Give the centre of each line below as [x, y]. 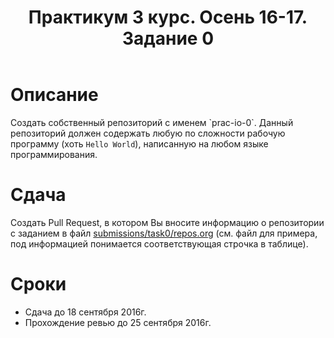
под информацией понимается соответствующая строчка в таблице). [159, 243]
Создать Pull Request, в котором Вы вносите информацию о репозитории [167, 222]
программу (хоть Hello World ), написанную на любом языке [139, 143]
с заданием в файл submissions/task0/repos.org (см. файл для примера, [164, 233]
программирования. [54, 154]
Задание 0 [168, 38]
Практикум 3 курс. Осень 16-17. [168, 17]
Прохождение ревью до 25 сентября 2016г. [118, 322]
